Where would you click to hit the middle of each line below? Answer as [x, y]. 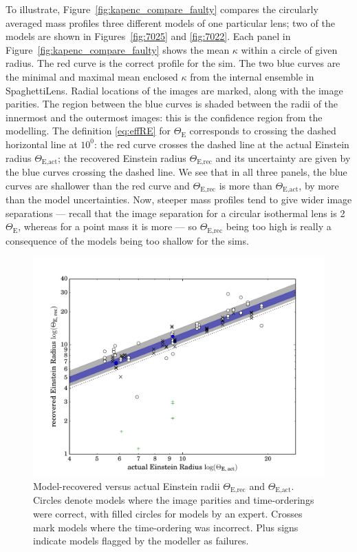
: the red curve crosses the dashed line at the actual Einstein [222, 144]
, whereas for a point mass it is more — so [107, 226]
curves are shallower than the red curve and [98, 185]
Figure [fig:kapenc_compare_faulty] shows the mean [118, 49]
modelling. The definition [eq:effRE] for [88, 131]
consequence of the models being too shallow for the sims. [127, 240]
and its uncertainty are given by [283, 157]
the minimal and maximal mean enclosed [92, 76]
